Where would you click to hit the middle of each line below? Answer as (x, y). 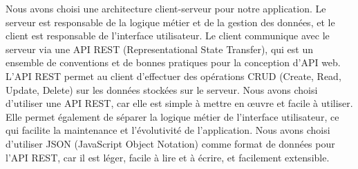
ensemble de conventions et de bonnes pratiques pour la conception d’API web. (173, 62)
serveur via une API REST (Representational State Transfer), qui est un (160, 49)
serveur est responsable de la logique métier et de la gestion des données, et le (170, 22)
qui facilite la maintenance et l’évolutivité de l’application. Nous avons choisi (168, 130)
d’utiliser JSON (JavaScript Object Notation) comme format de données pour (170, 143)
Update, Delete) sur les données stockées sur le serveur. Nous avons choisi (162, 89)
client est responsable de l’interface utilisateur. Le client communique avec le (168, 36)
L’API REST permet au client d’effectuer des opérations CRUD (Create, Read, (173, 76)
